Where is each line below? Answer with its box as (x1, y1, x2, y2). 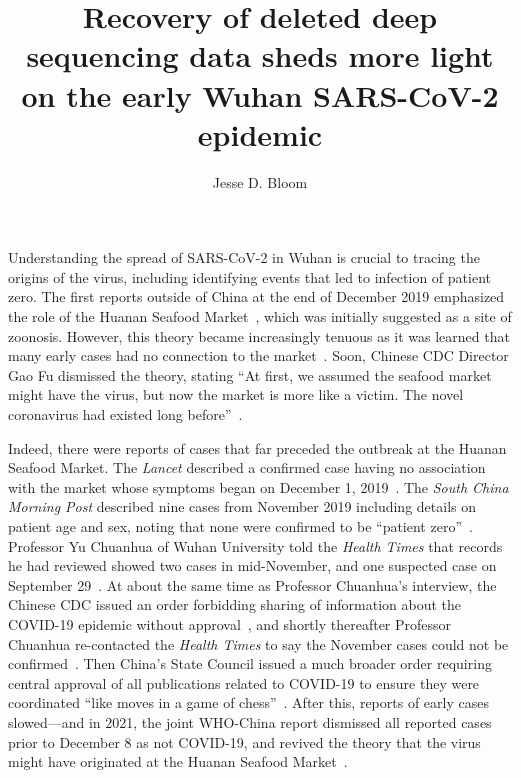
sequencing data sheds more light (26, 35, 494, 76)
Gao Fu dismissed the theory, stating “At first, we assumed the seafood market (8, 364, 492, 385)
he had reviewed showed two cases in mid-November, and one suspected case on (8, 555, 497, 576)
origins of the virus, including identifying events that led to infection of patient (8, 266, 491, 287)
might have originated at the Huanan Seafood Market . (8, 751, 348, 772)
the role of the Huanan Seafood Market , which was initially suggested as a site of (8, 306, 512, 327)
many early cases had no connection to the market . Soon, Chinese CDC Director (8, 345, 509, 366)
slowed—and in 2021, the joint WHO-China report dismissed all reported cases (8, 711, 492, 732)
